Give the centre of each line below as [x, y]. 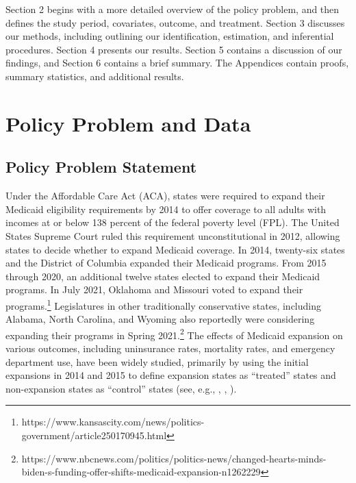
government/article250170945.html [94, 435]
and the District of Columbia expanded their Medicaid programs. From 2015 [166, 263]
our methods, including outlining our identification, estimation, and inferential [170, 36]
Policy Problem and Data [128, 123]
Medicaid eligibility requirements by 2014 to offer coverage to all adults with [166, 209]
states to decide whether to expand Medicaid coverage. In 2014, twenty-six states [175, 249]
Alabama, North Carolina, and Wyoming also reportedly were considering [160, 319]
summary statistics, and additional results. [95, 76]
